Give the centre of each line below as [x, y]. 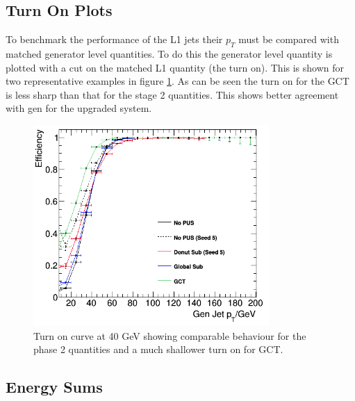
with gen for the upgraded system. [79, 108]
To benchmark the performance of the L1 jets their [114, 39]
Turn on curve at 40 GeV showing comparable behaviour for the [170, 335]
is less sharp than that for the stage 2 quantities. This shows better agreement [172, 94]
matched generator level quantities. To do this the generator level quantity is [169, 54]
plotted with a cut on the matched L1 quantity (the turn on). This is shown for [175, 67]
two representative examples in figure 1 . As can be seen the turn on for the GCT [177, 81]
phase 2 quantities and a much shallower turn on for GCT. [158, 349]
